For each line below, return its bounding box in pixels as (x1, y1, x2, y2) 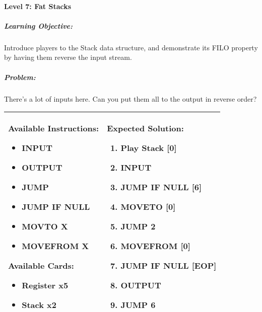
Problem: (4, 71, 36, 82)
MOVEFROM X (22, 240, 89, 252)
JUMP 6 (120, 299, 156, 311)
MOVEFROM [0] (120, 240, 190, 252)
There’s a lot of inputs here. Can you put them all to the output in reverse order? (4, 93, 257, 104)
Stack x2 (22, 299, 56, 311)
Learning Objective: (4, 20, 73, 31)
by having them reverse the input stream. (4, 52, 132, 62)
